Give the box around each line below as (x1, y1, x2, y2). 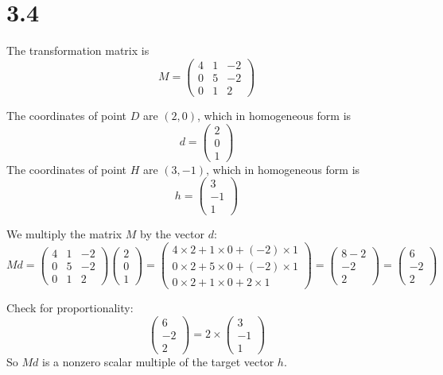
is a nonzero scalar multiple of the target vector (41, 353, 274, 369)
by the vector (140, 226, 204, 242)
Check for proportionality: (6, 300, 134, 316)
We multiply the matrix (6, 226, 122, 242)
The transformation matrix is (6, 42, 150, 59)
